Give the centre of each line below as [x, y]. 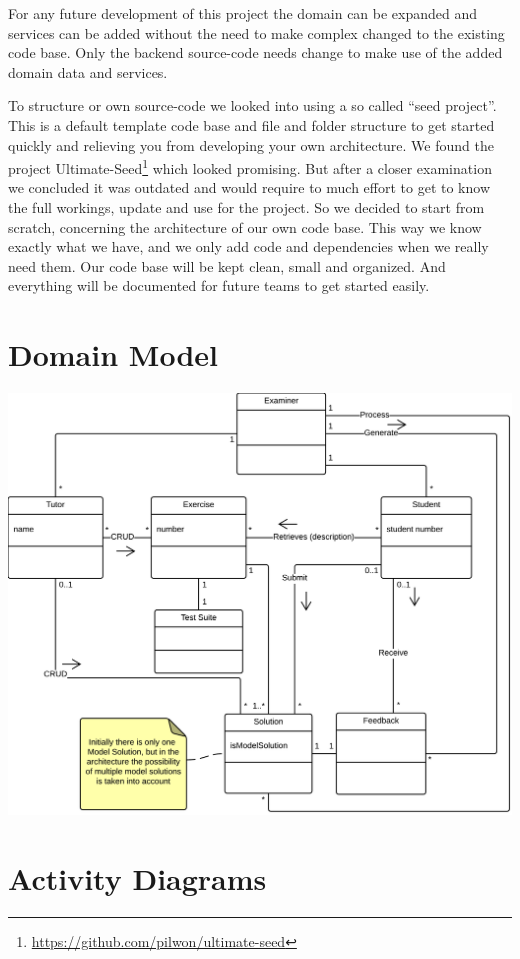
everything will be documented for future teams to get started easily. [219, 285]
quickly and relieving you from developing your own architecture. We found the [251, 144]
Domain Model [113, 354]
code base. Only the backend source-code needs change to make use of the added [255, 52]
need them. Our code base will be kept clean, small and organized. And [227, 265]
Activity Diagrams [137, 877]
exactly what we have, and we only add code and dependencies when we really [248, 246]
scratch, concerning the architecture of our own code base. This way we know [245, 226]
